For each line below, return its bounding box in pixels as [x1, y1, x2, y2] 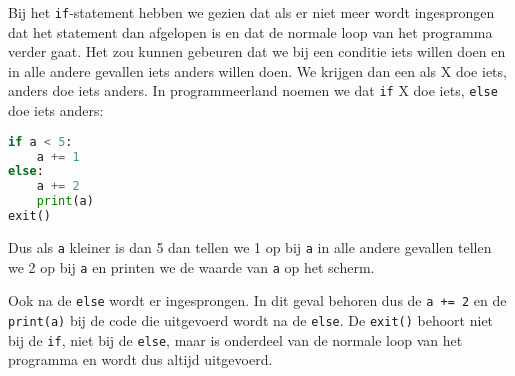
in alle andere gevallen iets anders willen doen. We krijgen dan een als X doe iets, [8, 60, 507, 81]
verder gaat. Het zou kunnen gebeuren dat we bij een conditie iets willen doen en [8, 41, 506, 62]
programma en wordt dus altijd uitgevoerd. [8, 349, 273, 370]
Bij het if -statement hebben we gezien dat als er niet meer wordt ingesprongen [8, 2, 495, 22]
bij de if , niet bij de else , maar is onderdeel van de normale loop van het [8, 329, 463, 350]
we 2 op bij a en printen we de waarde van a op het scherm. [8, 256, 375, 277]
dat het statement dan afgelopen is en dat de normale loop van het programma [8, 21, 493, 42]
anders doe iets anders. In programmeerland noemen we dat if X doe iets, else [8, 80, 498, 101]
